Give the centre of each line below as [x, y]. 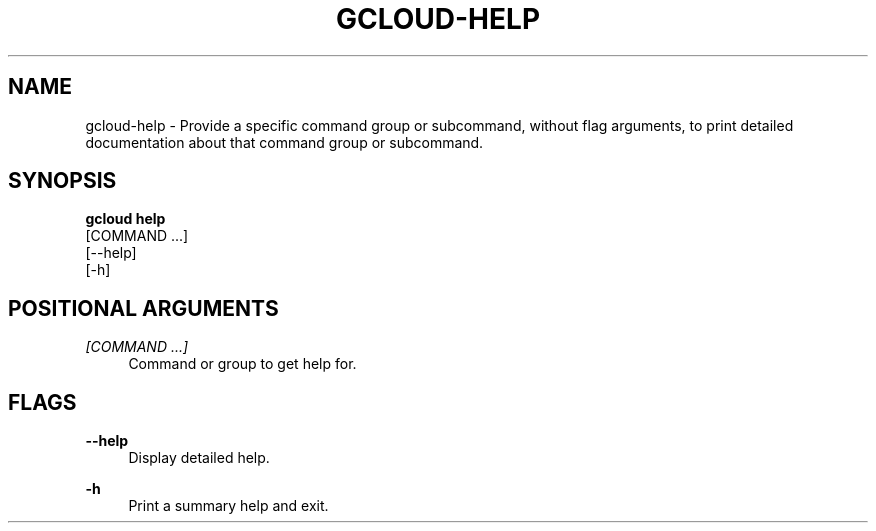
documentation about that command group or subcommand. [284, 142]
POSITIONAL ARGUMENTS [143, 308]
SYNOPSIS [62, 181]
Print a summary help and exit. [228, 506]
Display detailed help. [199, 458]
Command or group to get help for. [242, 364]
